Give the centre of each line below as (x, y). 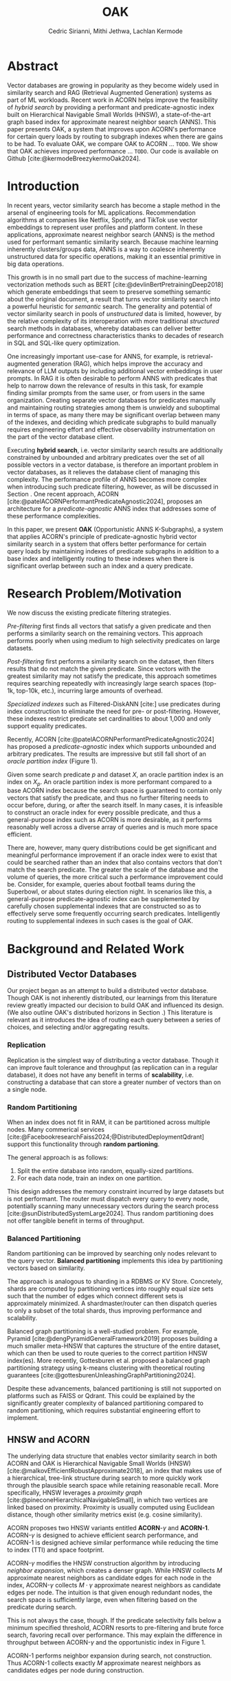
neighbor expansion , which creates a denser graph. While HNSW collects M (115, 1571)
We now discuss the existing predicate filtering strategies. (89, 613)
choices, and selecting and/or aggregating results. (78, 1027)
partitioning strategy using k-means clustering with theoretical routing (106, 1368)
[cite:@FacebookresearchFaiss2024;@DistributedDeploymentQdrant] (106, 1136)
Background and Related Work (96, 949)
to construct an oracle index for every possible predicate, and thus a (104, 812)
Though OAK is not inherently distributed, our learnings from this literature (112, 998)
